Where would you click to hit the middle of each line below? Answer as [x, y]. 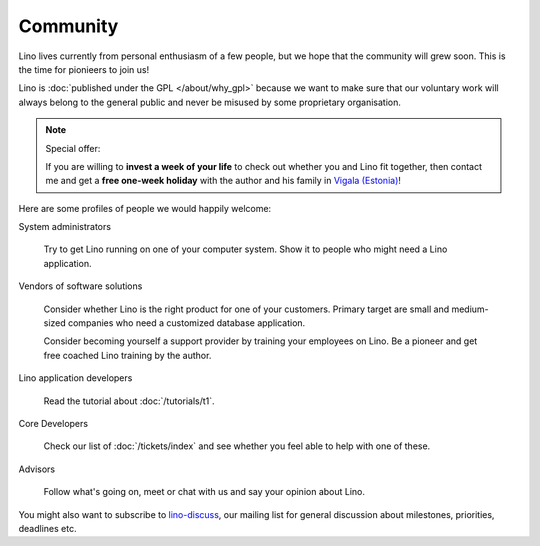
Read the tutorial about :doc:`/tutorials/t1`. [129, 401]
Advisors [37, 469]
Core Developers [53, 423]
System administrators [65, 227]
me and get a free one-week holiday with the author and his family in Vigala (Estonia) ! [223, 181]
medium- [470, 309]
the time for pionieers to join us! [84, 69]
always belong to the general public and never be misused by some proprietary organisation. [210, 102]
